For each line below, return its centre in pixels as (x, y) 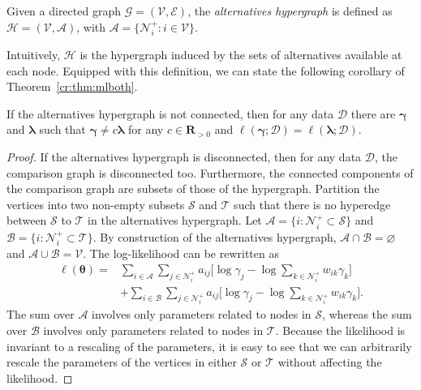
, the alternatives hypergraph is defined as (290, 11)
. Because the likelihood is (340, 330)
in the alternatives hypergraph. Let (175, 220)
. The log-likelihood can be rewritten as (181, 253)
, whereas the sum (367, 314)
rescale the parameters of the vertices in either (122, 362)
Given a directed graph (64, 11)
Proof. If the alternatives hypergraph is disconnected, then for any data (184, 156)
